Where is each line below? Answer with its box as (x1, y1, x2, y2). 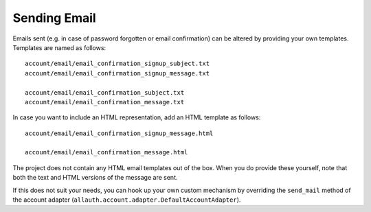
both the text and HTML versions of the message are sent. (12, 174, 178, 182)
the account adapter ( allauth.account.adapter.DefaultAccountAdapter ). (12, 196, 241, 204)
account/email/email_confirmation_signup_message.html (25, 129, 214, 137)
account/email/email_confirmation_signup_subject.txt (25, 60, 210, 68)
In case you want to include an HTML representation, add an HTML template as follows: (12, 113, 261, 121)
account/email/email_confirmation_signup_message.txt (25, 69, 210, 77)
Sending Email (12, 10, 96, 25)
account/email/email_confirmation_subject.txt (25, 89, 185, 96)
